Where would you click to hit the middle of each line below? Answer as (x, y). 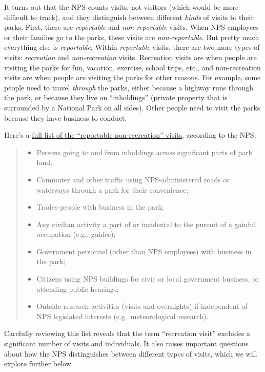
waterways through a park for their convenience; (113, 189)
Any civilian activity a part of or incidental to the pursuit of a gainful (146, 224)
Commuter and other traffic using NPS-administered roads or (133, 179)
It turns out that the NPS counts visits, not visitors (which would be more (121, 7)
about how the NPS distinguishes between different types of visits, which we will (131, 353)
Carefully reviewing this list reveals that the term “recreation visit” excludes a (127, 333)
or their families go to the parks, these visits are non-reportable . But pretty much (132, 37)
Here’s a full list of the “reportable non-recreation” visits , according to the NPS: (130, 135)
